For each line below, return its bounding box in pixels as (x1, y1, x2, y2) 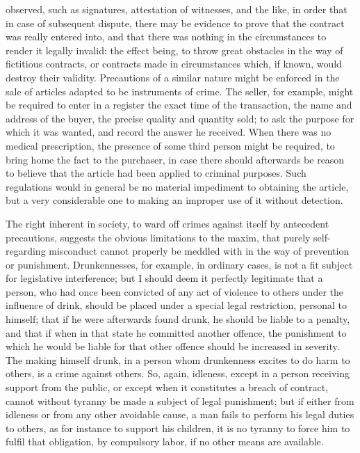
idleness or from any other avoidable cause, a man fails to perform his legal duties (6, 407, 354, 422)
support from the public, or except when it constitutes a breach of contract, (6, 380, 328, 395)
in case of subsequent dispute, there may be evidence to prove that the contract (6, 15, 345, 30)
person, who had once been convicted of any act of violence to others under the (6, 284, 343, 299)
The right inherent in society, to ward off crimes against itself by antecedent (6, 216, 329, 230)
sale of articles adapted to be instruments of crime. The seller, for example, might (6, 84, 354, 98)
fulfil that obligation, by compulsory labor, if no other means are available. (6, 434, 324, 449)
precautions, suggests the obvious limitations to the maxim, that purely (6, 230, 311, 244)
